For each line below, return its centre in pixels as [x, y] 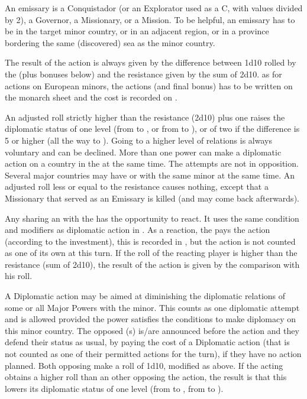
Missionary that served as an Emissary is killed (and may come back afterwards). [152, 198]
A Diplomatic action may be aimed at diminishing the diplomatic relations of [145, 296]
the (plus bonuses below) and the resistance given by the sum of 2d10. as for [143, 74]
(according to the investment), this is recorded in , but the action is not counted [150, 241]
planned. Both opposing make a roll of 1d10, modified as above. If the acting [144, 365]
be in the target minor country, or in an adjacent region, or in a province [137, 31]
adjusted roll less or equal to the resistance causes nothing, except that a [137, 186]
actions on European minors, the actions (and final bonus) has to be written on [149, 85]
